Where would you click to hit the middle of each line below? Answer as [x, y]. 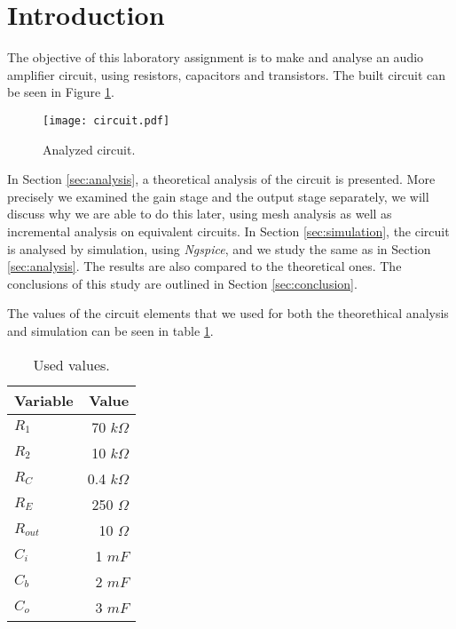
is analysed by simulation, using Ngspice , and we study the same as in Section [219, 248]
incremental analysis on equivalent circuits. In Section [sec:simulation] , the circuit [228, 231]
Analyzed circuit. [89, 149]
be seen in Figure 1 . [61, 92]
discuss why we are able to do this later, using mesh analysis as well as [200, 214]
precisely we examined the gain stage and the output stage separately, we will [218, 196]
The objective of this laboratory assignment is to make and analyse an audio [216, 57]
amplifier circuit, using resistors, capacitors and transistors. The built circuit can [227, 74]
